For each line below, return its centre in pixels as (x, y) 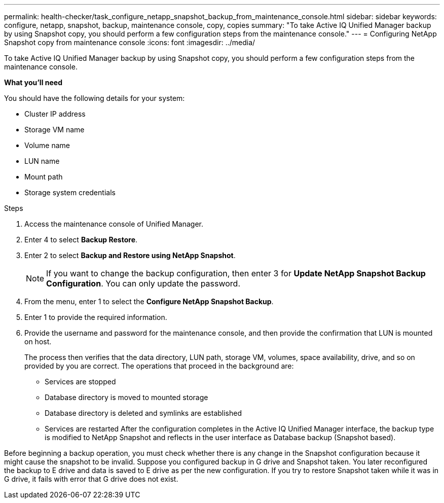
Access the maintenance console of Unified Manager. (114, 224)
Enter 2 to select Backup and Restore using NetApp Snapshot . (130, 255)
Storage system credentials (70, 192)
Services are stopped (80, 382)
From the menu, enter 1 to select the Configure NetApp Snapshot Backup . (149, 301)
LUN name (42, 161)
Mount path (44, 177)
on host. (38, 342)
